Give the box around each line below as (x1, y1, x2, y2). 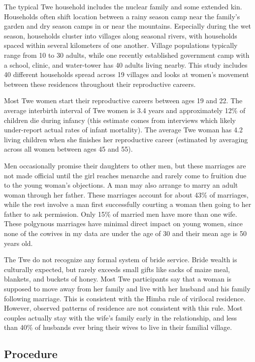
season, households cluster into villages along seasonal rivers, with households (4, 30, 237, 40)
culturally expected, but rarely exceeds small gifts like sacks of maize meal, (4, 264, 230, 274)
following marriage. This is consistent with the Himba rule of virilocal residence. (4, 293, 246, 303)
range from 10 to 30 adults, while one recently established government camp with (4, 49, 250, 60)
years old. (4, 238, 33, 248)
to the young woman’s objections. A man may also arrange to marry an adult (4, 180, 238, 190)
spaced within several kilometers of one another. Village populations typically (4, 40, 238, 50)
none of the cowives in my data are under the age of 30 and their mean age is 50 (4, 228, 247, 239)
